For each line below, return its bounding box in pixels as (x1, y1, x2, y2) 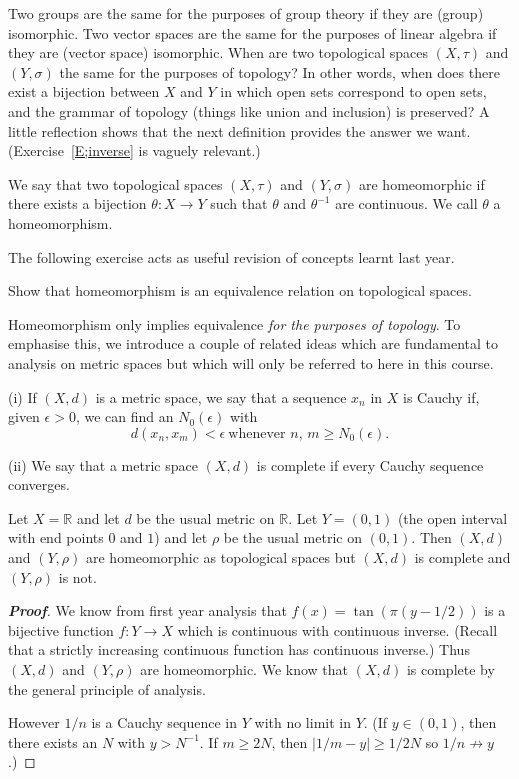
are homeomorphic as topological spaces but (85, 547, 356, 568)
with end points (8, 527, 104, 548)
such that (210, 193, 268, 214)
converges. (8, 474, 70, 495)
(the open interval (397, 507, 508, 528)
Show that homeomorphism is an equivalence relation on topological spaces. (8, 280, 472, 301)
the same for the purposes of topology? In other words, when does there (59, 61, 500, 82)
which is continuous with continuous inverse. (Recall (177, 619, 498, 640)
